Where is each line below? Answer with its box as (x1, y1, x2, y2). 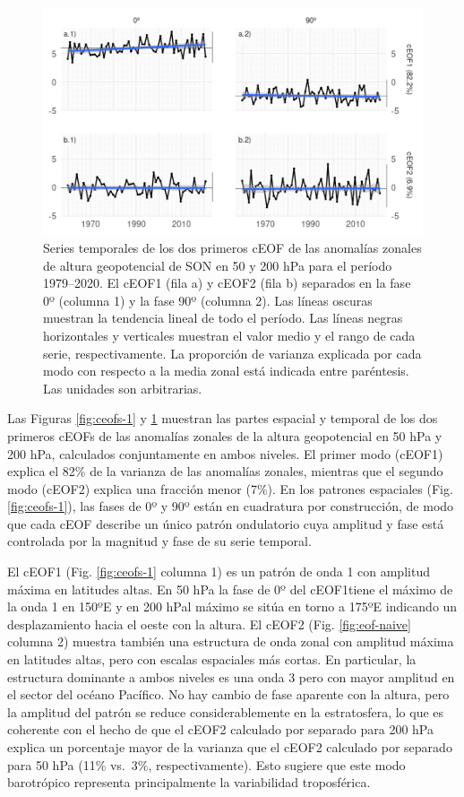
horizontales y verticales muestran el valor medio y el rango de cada (43, 325, 416, 344)
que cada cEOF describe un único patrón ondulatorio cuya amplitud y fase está (7, 514, 444, 533)
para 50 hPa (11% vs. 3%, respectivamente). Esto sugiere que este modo (7, 755, 406, 774)
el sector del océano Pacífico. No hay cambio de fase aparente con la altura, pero (7, 685, 450, 704)
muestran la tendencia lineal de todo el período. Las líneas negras (43, 308, 403, 327)
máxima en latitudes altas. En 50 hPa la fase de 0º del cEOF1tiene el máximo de (7, 579, 453, 598)
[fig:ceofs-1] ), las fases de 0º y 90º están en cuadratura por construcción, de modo (7, 497, 454, 515)
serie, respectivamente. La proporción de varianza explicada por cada (43, 343, 422, 362)
